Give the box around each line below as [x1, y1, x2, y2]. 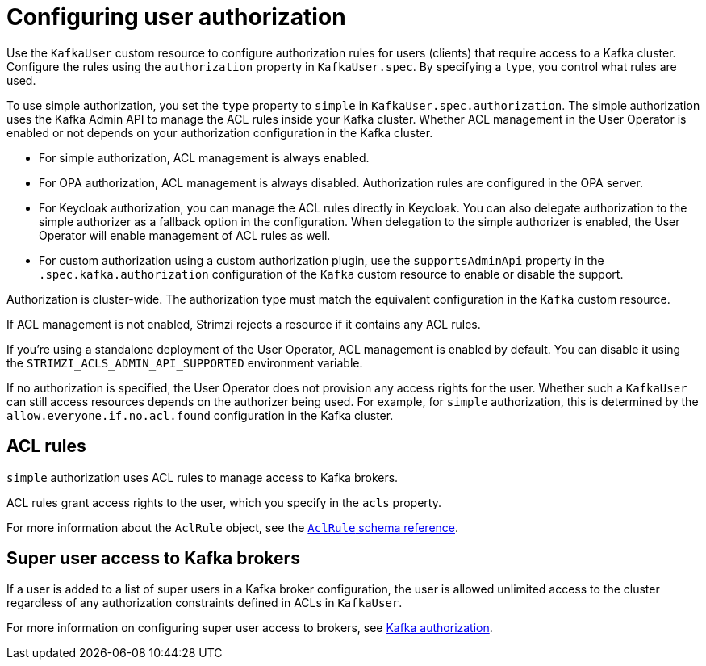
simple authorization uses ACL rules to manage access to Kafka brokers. [6, 470, 399, 484]
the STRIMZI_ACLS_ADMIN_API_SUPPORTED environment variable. [6, 355, 363, 370]
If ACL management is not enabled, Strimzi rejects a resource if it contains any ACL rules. [6, 316, 481, 331]
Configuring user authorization [6, 3, 346, 31]
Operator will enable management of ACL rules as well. [39, 228, 331, 242]
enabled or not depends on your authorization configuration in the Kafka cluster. [6, 125, 433, 140]
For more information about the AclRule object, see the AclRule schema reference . [6, 520, 459, 534]
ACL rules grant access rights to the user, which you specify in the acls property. [6, 495, 441, 509]
